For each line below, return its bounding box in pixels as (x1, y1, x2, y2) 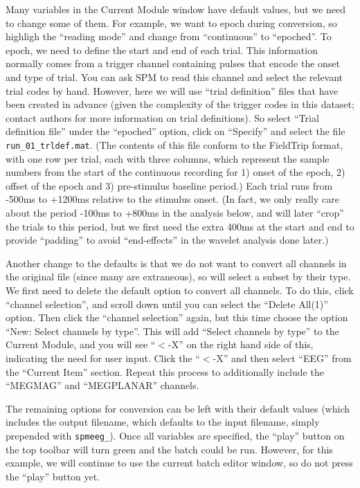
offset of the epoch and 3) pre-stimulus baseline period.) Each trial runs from (6, 178, 333, 192)
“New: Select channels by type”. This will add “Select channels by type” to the (6, 323, 339, 338)
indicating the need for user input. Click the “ (6, 350, 200, 365)
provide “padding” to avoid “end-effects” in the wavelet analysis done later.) (6, 233, 329, 247)
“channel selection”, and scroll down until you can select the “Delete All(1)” (6, 296, 328, 311)
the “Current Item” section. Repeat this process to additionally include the (6, 364, 324, 379)
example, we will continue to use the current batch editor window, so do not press (6, 455, 353, 470)
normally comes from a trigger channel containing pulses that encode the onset (6, 56, 341, 71)
